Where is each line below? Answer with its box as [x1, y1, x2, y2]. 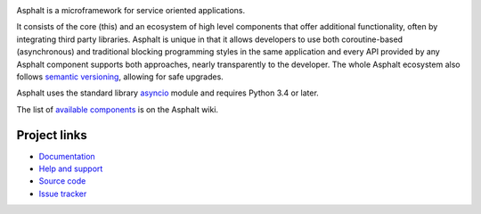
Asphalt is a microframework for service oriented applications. [16, 5, 246, 15]
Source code [38, 176, 86, 186]
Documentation [38, 151, 95, 161]
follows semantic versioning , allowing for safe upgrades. [16, 71, 224, 82]
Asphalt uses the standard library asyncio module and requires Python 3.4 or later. [16, 87, 320, 98]
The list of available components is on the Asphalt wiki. [16, 103, 218, 115]
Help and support [38, 163, 103, 174]
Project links [16, 128, 88, 143]
